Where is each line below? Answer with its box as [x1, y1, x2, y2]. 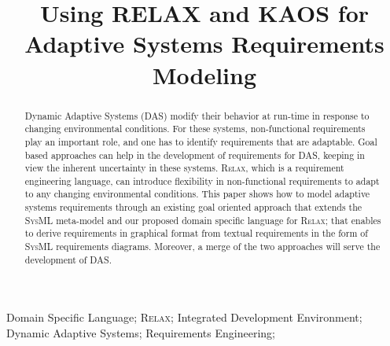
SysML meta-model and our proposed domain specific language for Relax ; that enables [24, 213, 381, 226]
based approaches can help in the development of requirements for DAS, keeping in [24, 148, 365, 161]
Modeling [152, 58, 257, 90]
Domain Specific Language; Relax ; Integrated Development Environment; [6, 309, 362, 326]
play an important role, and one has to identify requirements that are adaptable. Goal [24, 134, 377, 148]
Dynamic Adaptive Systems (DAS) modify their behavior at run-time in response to [24, 109, 370, 122]
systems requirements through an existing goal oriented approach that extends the [24, 201, 362, 214]
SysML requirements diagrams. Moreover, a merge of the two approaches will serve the [24, 240, 381, 253]
